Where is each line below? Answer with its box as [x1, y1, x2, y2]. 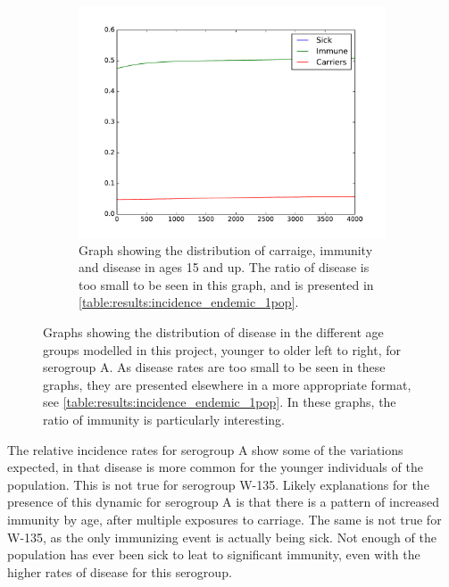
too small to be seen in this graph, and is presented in [79, 275, 374, 293]
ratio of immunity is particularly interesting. [43, 409, 286, 428]
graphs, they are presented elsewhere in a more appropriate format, [43, 375, 412, 393]
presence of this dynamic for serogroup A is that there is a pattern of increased [7, 492, 440, 511]
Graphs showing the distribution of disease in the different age [43, 322, 384, 341]
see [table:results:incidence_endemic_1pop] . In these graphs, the [43, 393, 396, 411]
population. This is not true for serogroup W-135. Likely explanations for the [7, 475, 429, 493]
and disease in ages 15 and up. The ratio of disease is [79, 258, 370, 277]
